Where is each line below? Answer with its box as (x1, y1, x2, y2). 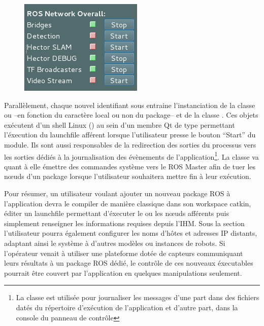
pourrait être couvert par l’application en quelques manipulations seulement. (4, 267, 242, 278)
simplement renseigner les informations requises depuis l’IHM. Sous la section (4, 218, 245, 228)
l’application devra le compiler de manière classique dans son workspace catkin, (4, 198, 251, 208)
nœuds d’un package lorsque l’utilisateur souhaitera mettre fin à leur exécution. (4, 171, 251, 182)
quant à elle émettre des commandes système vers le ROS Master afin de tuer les (4, 161, 256, 171)
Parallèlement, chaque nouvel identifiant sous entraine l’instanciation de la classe (4, 99, 255, 110)
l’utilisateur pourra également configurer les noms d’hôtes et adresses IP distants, (4, 228, 257, 238)
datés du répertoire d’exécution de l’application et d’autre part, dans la (16, 302, 238, 312)
